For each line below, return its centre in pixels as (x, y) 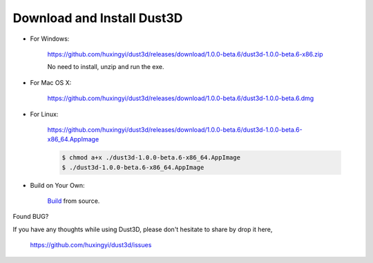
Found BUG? (31, 217)
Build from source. (74, 201)
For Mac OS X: (51, 82)
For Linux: (44, 114)
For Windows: (50, 39)
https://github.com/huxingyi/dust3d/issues (91, 245)
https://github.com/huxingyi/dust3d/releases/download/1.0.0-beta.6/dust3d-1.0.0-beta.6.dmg (181, 98)
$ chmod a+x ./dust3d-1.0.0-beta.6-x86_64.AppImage (151, 158)
